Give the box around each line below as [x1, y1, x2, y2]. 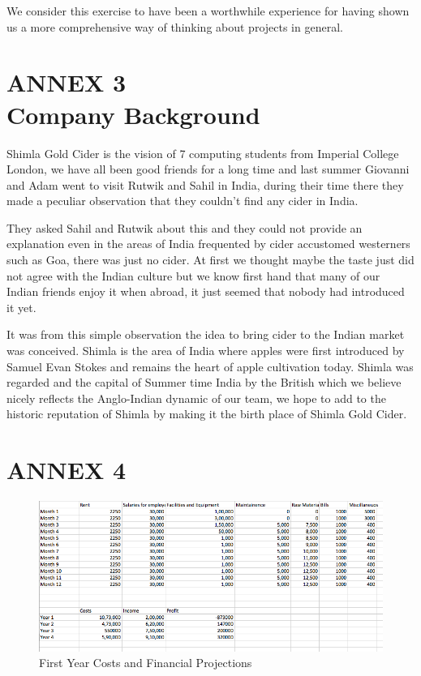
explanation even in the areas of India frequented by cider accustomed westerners [6, 235, 410, 252]
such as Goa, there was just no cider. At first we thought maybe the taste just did [6, 251, 415, 268]
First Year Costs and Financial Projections [39, 654, 252, 671]
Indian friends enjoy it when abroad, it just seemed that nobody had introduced [6, 283, 405, 300]
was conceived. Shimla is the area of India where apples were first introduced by [6, 342, 405, 359]
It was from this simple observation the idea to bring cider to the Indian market [6, 326, 405, 343]
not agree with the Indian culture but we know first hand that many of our [6, 267, 380, 284]
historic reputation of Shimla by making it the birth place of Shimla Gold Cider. [6, 405, 407, 422]
